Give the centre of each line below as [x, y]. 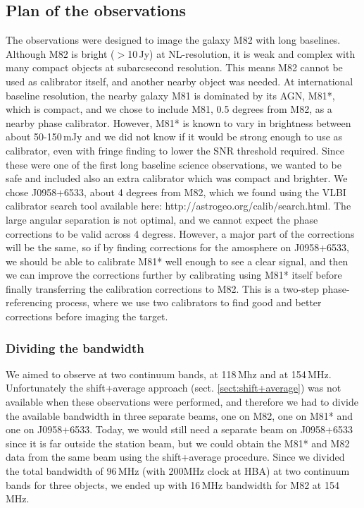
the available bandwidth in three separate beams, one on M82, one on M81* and [179, 415]
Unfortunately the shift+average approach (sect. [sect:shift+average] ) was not [174, 388]
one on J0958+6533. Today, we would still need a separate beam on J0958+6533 [179, 429]
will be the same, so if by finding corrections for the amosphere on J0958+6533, [177, 247]
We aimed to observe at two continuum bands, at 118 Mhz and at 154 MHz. [169, 374]
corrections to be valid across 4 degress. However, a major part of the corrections [180, 233]
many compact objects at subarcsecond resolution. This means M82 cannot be [174, 67]
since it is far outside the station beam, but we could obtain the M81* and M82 [178, 443]
